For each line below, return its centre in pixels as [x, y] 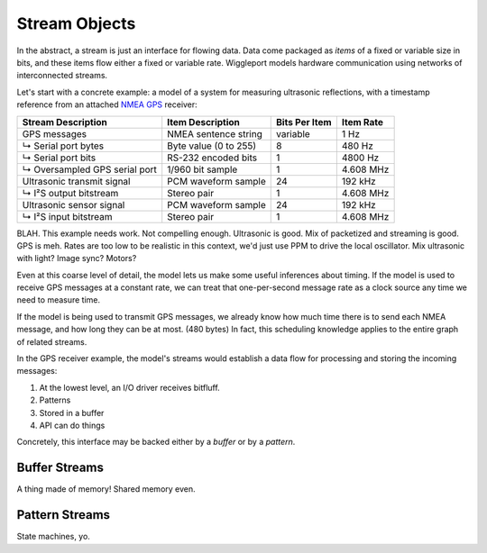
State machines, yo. [53, 537]
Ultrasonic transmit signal [76, 181]
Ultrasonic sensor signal [74, 204]
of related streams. [52, 341]
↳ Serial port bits [59, 158]
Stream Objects [76, 23]
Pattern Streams [64, 515]
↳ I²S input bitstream [67, 216]
